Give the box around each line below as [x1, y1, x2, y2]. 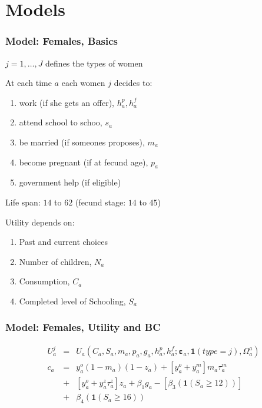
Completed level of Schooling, [19, 294, 126, 307]
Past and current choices [19, 235, 108, 248]
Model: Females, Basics [5, 34, 118, 48]
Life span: [5, 195, 41, 208]
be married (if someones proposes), [19, 135, 145, 148]
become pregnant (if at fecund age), [19, 155, 148, 168]
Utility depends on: [5, 215, 75, 228]
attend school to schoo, [19, 116, 102, 128]
